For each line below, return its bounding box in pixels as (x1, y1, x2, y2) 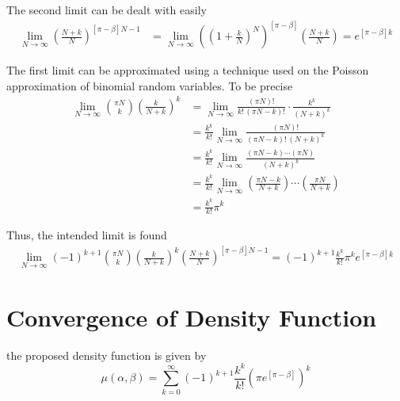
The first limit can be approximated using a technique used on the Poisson (6, 62, 369, 78)
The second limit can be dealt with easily (6, 2, 207, 17)
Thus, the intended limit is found (6, 227, 167, 243)
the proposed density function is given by (6, 346, 207, 363)
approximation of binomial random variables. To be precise (6, 77, 293, 94)
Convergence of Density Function (6, 300, 377, 333)
